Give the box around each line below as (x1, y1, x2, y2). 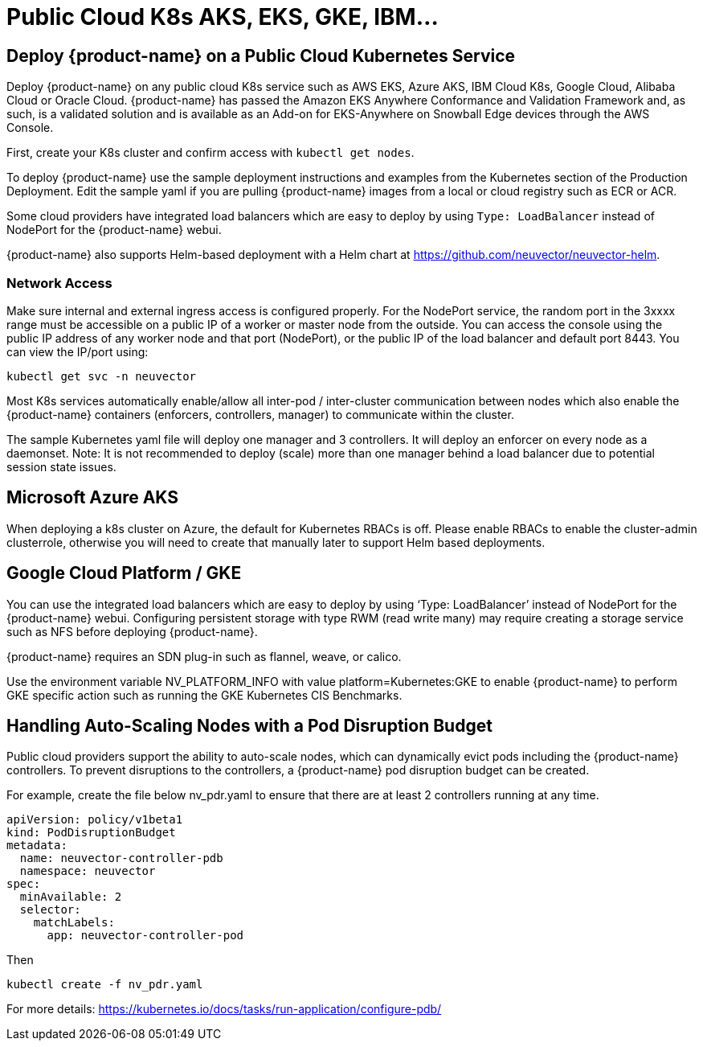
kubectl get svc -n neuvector (6, 369, 197, 383)
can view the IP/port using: (6, 344, 149, 359)
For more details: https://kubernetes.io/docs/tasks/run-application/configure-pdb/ (6, 1002, 442, 1016)
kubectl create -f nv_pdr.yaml (6, 978, 203, 992)
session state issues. (6, 459, 116, 474)
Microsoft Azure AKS (6, 487, 178, 508)
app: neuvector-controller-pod (47, 929, 244, 942)
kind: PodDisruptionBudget (6, 826, 176, 840)
